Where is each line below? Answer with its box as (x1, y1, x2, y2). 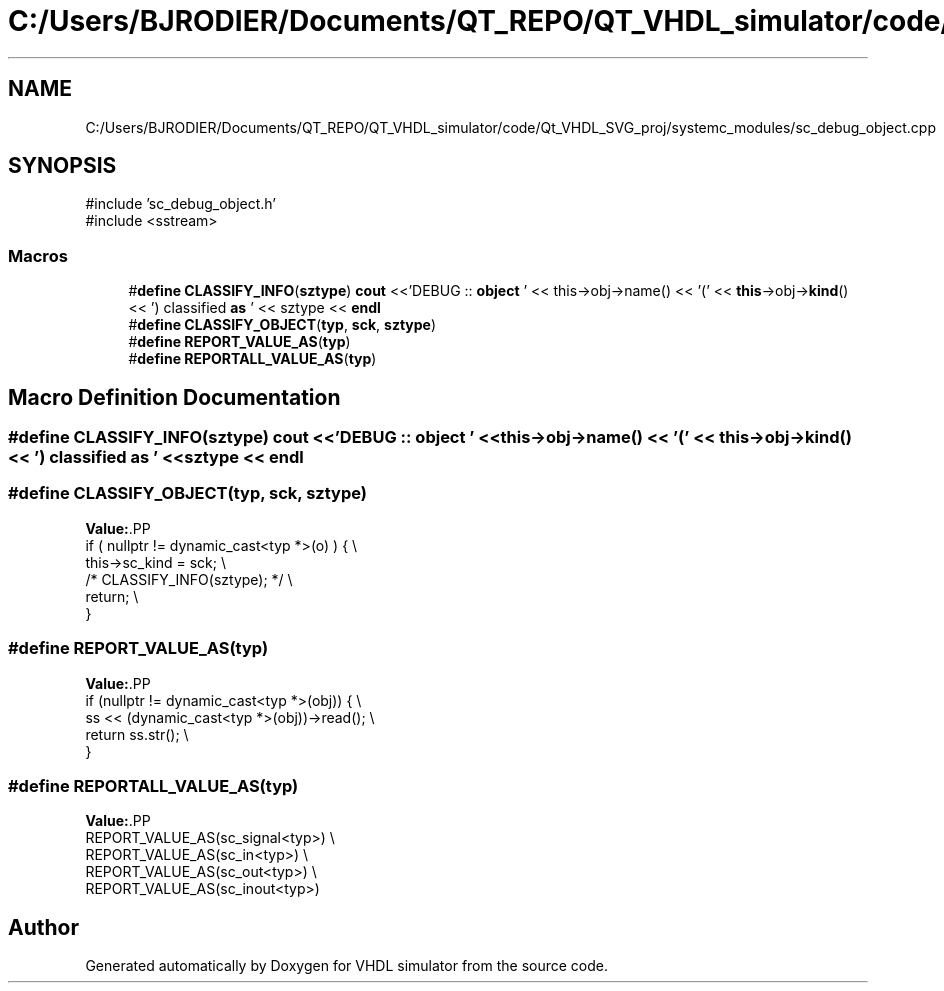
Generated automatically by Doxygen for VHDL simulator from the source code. (85, 957, 609, 975)
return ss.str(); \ (85, 725, 189, 743)
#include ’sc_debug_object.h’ (85, 195, 276, 213)
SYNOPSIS (8, 153, 117, 179)
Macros (8, 245, 68, 266)
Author (8, 914, 79, 940)
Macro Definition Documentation (8, 384, 341, 410)
